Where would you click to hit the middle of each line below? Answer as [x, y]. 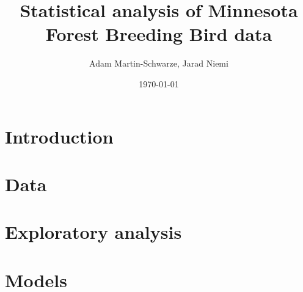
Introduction [59, 136]
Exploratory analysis [93, 232]
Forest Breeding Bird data [159, 34]
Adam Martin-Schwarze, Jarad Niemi [159, 63]
